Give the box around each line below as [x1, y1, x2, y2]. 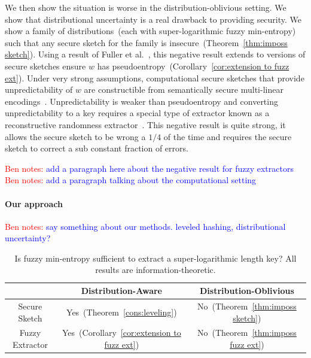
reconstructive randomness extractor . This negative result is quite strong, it [5, 118, 286, 131]
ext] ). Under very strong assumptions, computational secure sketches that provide [5, 71, 304, 84]
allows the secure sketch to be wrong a [5, 130, 146, 142]
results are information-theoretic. [95, 263, 216, 276]
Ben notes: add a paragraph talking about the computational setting [5, 174, 257, 186]
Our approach [5, 197, 63, 210]
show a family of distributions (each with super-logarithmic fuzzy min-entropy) [5, 25, 296, 37]
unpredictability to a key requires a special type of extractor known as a [5, 107, 270, 119]
